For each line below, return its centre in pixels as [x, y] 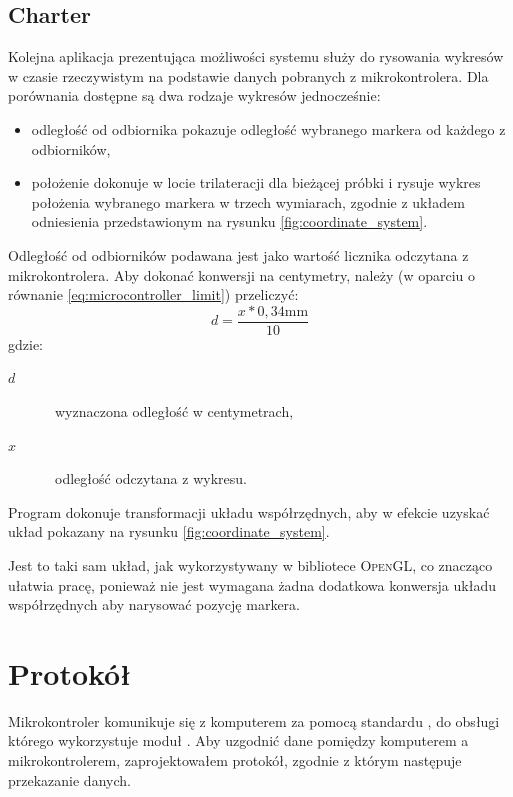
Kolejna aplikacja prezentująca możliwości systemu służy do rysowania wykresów [256, 56]
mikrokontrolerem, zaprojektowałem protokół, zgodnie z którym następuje [235, 760]
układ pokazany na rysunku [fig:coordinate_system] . [169, 531]
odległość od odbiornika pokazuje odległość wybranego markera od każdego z [268, 128]
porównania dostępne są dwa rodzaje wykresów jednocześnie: [194, 95]
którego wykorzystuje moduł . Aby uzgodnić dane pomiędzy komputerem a [238, 740]
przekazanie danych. [69, 779]
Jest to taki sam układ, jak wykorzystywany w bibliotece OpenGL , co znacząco [250, 564]
